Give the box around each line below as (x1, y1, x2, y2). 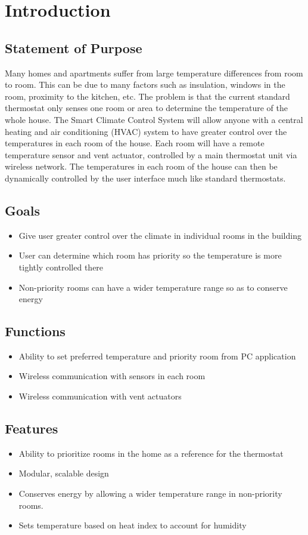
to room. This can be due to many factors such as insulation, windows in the (5, 78, 285, 91)
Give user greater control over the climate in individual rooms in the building (18, 229, 301, 241)
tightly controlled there (18, 260, 104, 273)
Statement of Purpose (5, 38, 142, 57)
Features (5, 419, 58, 438)
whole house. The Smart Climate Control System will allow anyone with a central (5, 113, 303, 125)
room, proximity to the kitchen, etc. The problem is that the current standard (5, 90, 290, 102)
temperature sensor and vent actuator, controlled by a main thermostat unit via (5, 148, 297, 161)
